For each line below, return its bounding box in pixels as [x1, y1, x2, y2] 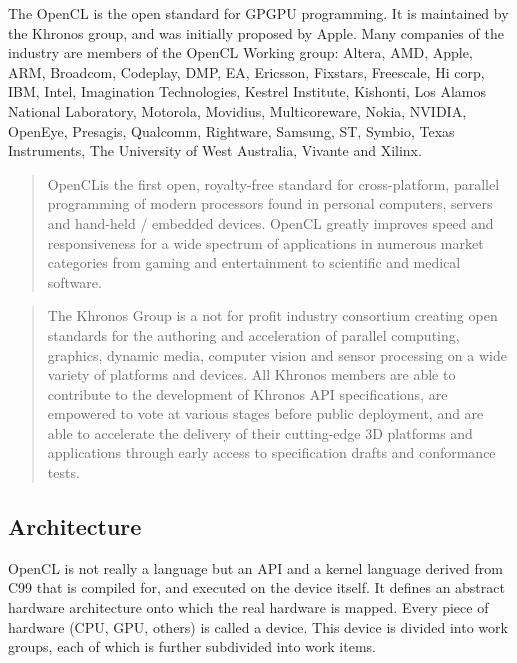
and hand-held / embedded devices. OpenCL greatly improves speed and [47, 212, 494, 233]
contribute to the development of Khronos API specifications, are [47, 383, 448, 404]
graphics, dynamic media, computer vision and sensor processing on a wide [47, 344, 507, 365]
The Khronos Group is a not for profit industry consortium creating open [47, 305, 498, 326]
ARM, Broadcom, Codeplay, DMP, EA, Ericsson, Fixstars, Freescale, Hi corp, [8, 61, 485, 82]
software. [47, 271, 102, 292]
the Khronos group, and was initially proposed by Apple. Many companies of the [8, 22, 504, 43]
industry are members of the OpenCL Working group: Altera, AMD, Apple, [8, 42, 473, 63]
